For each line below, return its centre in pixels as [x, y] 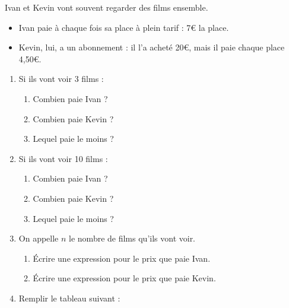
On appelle [39, 238]
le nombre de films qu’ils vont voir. [132, 238]
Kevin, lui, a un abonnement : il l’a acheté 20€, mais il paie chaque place [152, 47]
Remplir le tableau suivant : [69, 298]
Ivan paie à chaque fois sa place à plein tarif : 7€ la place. [124, 27]
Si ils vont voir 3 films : [61, 79]
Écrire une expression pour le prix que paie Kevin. [124, 278]
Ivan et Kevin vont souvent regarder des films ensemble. [107, 7]
